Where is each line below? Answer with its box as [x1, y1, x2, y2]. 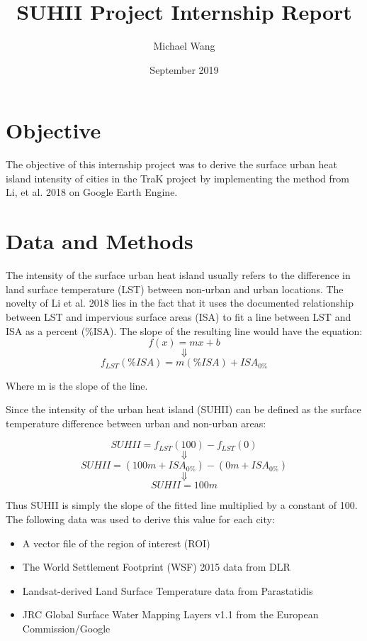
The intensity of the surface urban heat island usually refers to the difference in [6, 268, 351, 283]
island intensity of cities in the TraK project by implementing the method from [6, 170, 349, 185]
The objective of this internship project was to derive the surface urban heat [6, 157, 337, 172]
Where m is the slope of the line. [6, 378, 148, 393]
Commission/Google [22, 620, 111, 635]
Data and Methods [6, 226, 193, 256]
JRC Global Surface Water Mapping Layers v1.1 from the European [22, 607, 319, 622]
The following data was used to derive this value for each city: [6, 511, 275, 526]
